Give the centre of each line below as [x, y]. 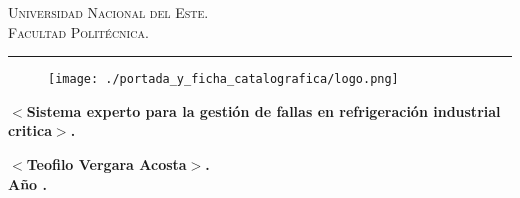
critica [30, 130]
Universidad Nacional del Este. [108, 12]
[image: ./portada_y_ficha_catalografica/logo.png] [223, 79]
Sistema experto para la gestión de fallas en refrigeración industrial [263, 110]
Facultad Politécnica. [78, 31]
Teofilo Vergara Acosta [106, 164]
